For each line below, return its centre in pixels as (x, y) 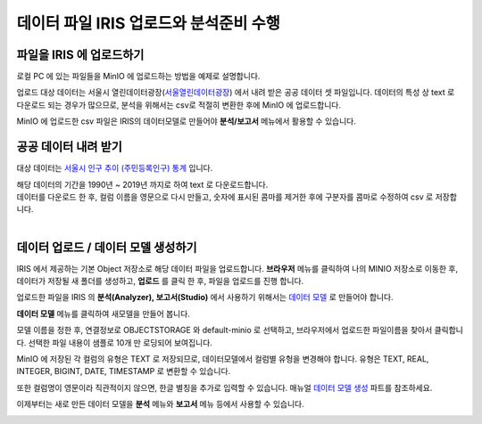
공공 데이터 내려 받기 (69, 147)
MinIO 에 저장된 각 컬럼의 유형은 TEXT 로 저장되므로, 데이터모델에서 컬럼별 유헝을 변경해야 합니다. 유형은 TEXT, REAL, (223, 359)
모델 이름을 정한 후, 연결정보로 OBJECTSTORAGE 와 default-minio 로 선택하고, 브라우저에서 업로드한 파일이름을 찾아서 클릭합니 (240, 330)
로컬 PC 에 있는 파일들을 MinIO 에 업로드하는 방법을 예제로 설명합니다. (138, 77)
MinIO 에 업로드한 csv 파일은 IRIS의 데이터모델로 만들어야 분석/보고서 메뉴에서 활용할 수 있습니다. (186, 121)
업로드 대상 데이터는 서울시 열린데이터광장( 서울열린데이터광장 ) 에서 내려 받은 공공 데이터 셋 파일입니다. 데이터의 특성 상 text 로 (236, 93)
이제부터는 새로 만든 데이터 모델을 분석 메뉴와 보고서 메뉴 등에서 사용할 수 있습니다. (160, 404)
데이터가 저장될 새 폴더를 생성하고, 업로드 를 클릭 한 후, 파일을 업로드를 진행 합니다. (160, 281)
